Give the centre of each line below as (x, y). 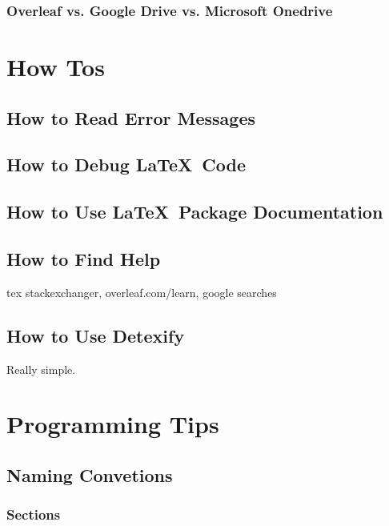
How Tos (56, 67)
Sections (34, 514)
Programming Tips (113, 424)
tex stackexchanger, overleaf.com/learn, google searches (142, 292)
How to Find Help (84, 258)
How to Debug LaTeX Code (126, 165)
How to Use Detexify (96, 335)
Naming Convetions (90, 474)
